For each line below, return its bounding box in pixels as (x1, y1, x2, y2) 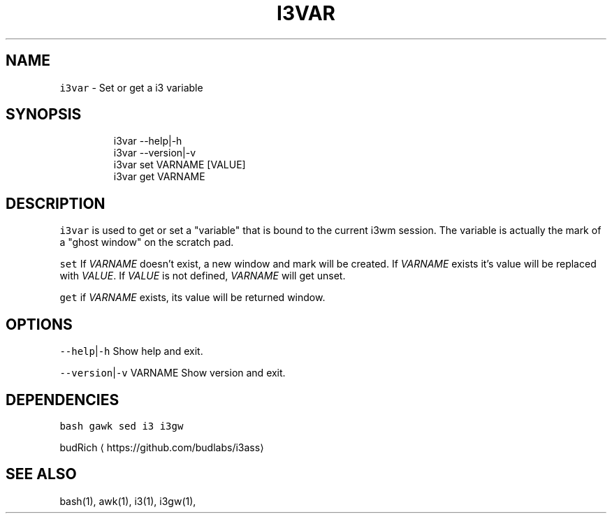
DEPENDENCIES (6, 390, 119, 409)
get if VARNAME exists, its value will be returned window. (59, 291, 326, 304)
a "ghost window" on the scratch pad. (59, 236, 234, 249)
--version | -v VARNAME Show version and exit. (59, 367, 286, 379)
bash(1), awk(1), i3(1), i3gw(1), (59, 495, 196, 507)
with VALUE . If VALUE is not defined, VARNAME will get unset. (59, 270, 346, 282)
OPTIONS (6, 315, 73, 333)
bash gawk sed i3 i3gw (59, 420, 184, 432)
